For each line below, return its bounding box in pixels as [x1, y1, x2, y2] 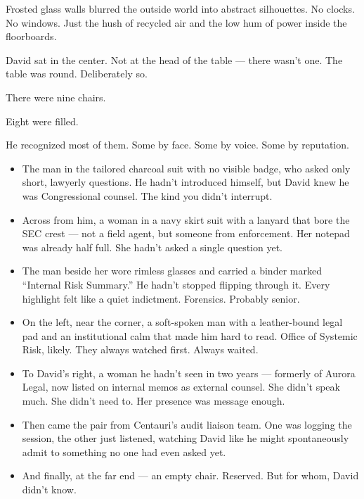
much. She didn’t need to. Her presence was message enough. [22, 393, 285, 408]
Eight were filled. [6, 113, 79, 128]
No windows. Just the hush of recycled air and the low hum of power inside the [6, 15, 347, 30]
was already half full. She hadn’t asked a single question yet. [22, 239, 282, 254]
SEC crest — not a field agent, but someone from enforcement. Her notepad [22, 226, 350, 241]
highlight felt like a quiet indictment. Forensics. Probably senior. [22, 291, 300, 305]
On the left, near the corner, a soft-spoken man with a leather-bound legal [22, 315, 343, 329]
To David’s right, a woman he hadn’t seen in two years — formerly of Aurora [22, 365, 356, 380]
